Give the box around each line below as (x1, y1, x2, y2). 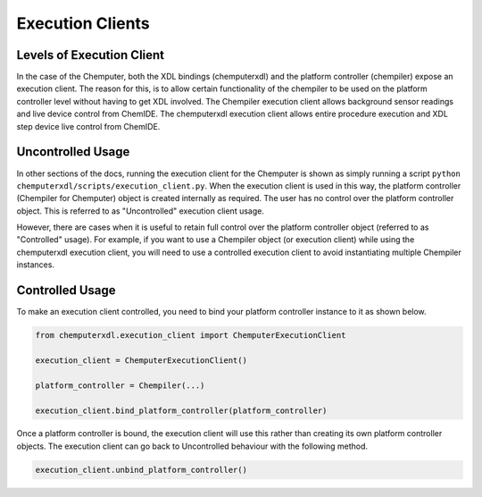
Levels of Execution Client (16, 47, 165, 63)
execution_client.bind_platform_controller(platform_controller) (35, 405, 328, 416)
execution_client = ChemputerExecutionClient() (35, 355, 247, 366)
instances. (16, 259, 55, 270)
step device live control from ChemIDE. (16, 121, 161, 131)
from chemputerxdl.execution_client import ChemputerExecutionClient (35, 331, 346, 341)
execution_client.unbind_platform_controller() (35, 465, 247, 475)
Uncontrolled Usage (16, 144, 130, 160)
